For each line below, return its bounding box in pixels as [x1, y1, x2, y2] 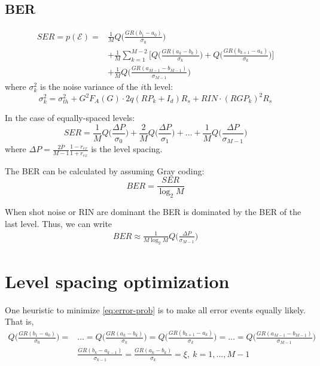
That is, [5, 315, 34, 328]
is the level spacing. [91, 143, 163, 155]
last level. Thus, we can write [5, 217, 112, 229]
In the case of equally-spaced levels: [5, 111, 135, 124]
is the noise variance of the [40, 80, 138, 92]
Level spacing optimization [5, 268, 230, 293]
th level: [144, 80, 173, 92]
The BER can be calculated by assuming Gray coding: [5, 164, 205, 177]
